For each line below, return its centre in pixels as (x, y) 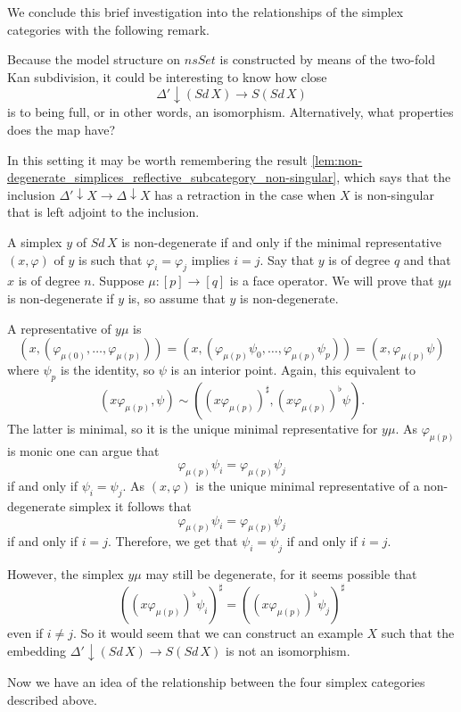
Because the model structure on (94, 59)
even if (25, 633)
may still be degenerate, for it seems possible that (281, 574)
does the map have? (62, 129)
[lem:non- (337, 159)
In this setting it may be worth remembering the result (157, 159)
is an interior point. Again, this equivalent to (293, 370)
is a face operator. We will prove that (332, 281)
